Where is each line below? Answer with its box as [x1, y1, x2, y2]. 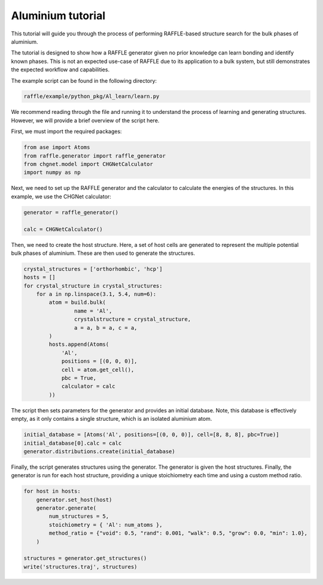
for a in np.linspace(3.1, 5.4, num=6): [36, 291, 157, 298]
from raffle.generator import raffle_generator [23, 152, 166, 159]
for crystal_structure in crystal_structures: [23, 282, 163, 289]
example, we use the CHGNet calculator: [11, 192, 112, 200]
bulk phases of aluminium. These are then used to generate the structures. [11, 249, 196, 257]
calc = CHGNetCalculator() [23, 225, 103, 233]
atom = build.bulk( [48, 299, 106, 306]
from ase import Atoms [23, 144, 90, 151]
